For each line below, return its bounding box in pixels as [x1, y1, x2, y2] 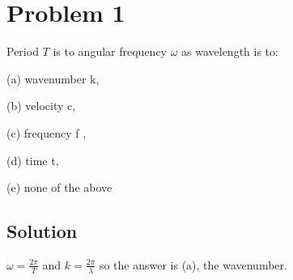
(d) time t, [6, 151, 59, 168]
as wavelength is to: [181, 43, 278, 60]
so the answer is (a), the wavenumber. [99, 256, 287, 273]
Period [6, 43, 39, 60]
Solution [6, 218, 78, 244]
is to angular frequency [53, 43, 167, 60]
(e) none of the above [6, 179, 113, 196]
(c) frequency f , [6, 124, 87, 141]
